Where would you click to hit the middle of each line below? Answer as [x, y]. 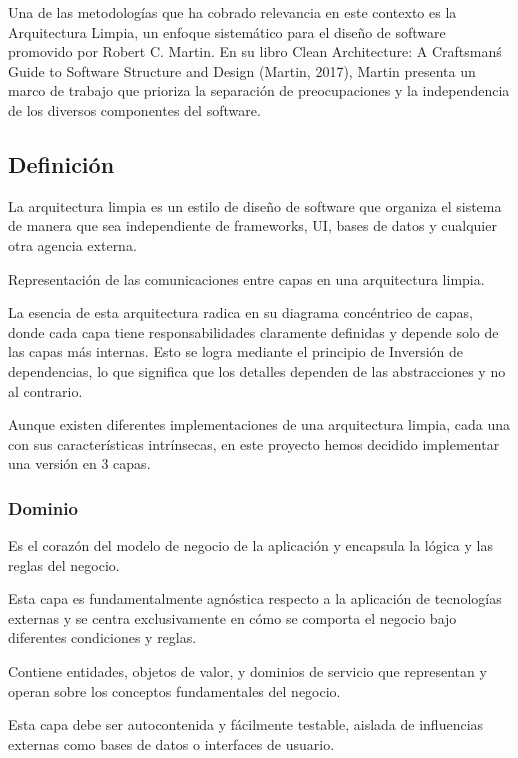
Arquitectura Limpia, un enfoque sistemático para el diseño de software [227, 31]
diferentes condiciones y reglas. [102, 637]
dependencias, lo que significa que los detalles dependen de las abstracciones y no [257, 370]
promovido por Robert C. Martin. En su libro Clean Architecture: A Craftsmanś [255, 51]
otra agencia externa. [72, 244]
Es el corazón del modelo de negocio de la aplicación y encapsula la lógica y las [250, 545]
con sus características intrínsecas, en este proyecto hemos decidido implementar [254, 443]
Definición [61, 163]
